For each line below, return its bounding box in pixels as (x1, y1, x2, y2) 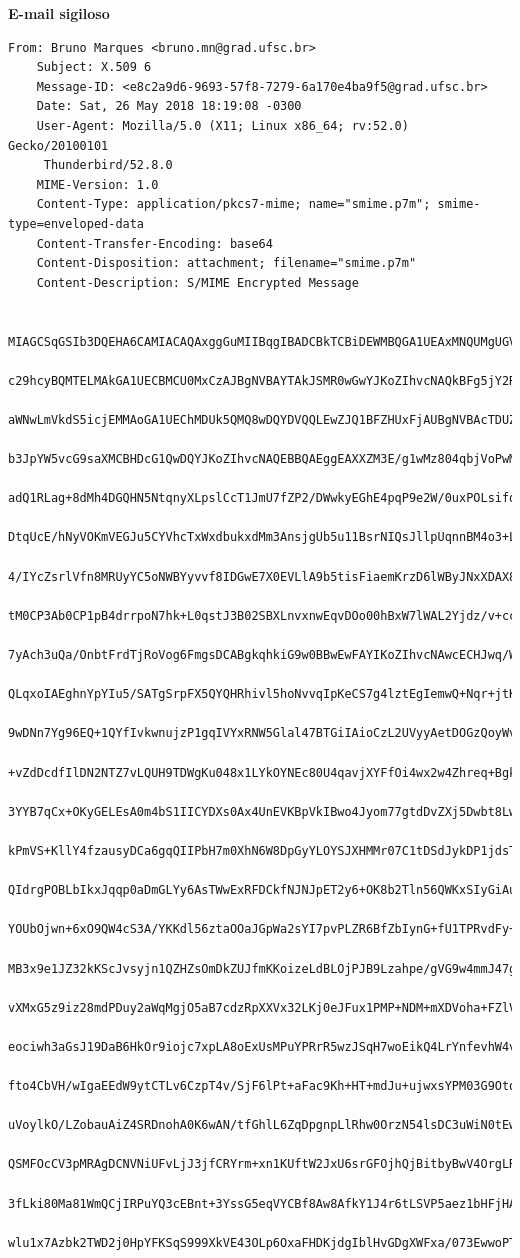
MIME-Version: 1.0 (36, 177, 159, 192)
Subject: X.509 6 (36, 60, 152, 75)
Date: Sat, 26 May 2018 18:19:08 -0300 (36, 99, 302, 114)
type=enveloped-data (8, 216, 145, 231)
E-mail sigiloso (8, 3, 110, 23)
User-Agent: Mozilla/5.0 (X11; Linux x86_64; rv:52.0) (36, 118, 409, 133)
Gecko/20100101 (8, 138, 109, 153)
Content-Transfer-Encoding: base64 (36, 236, 273, 251)
